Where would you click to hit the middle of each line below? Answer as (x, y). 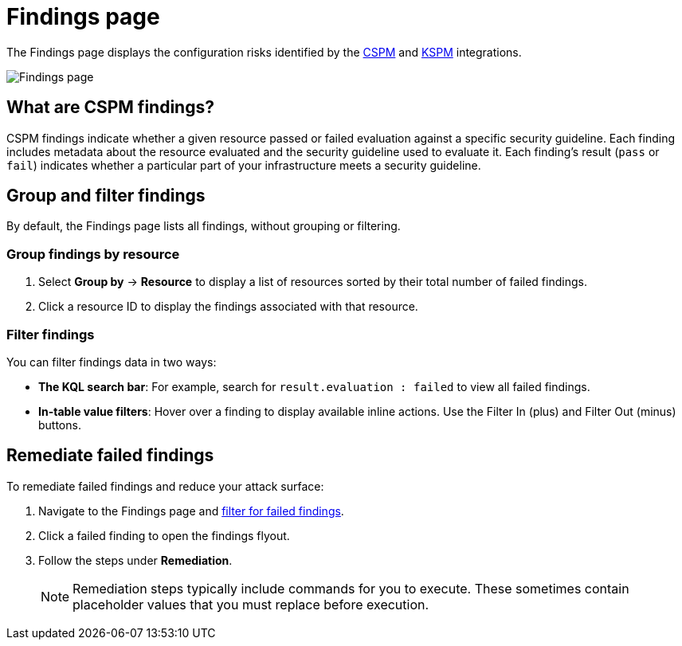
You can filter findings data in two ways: (112, 362)
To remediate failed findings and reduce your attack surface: (165, 486)
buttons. (60, 425)
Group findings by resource (93, 254)
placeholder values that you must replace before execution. (251, 604)
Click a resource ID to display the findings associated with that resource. (228, 307)
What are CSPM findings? (110, 108)
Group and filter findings (106, 196)
